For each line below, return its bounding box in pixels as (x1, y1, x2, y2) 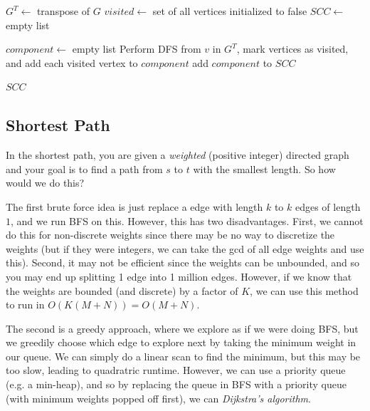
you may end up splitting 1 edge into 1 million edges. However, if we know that (6, 269, 352, 283)
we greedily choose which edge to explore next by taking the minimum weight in (6, 335, 356, 350)
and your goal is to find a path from (6, 161, 163, 176)
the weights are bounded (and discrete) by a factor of (6, 283, 238, 298)
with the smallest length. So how (193, 161, 336, 176)
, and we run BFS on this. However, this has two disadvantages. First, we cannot (11, 213, 364, 228)
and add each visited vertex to (6, 55, 138, 70)
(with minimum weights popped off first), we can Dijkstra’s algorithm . (6, 390, 311, 405)
